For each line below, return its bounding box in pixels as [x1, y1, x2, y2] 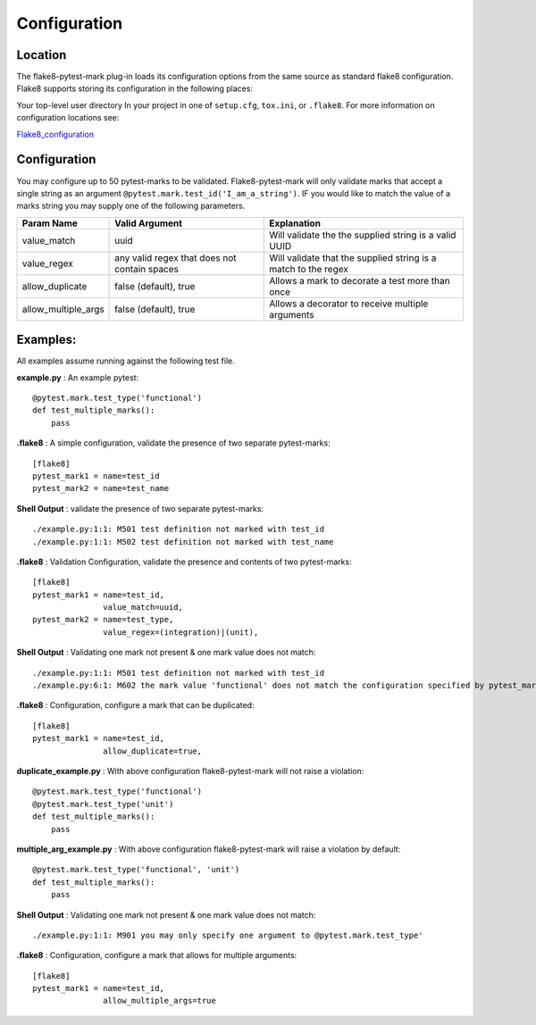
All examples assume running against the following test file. [16, 355, 236, 366]
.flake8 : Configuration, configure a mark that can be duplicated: [16, 700, 255, 711]
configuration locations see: [16, 112, 120, 123]
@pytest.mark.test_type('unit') [32, 799, 174, 809]
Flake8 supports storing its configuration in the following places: [16, 83, 254, 94]
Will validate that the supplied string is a [269, 251, 437, 263]
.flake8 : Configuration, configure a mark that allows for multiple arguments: [16, 950, 297, 961]
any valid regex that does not [114, 251, 237, 263]
